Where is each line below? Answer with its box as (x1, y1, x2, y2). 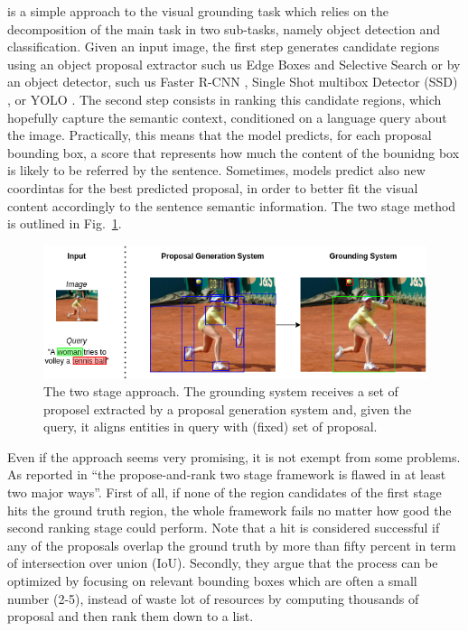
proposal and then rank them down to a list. (7, 607, 254, 626)
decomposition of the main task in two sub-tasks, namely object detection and (7, 19, 441, 38)
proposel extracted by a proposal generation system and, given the (43, 399, 412, 418)
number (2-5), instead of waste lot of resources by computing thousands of (7, 589, 419, 608)
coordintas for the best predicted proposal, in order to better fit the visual (7, 178, 418, 197)
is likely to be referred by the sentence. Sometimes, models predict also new (7, 161, 426, 180)
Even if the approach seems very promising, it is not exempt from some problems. (7, 447, 461, 466)
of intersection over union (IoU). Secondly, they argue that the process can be (7, 553, 438, 572)
